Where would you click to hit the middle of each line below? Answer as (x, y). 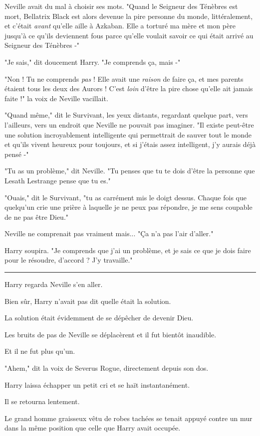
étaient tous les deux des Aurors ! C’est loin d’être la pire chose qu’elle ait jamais (129, 88)
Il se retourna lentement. (42, 401)
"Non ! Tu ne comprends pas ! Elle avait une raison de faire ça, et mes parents (124, 78)
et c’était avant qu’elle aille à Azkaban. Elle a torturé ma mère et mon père (120, 26)
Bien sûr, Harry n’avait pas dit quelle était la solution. (88, 301)
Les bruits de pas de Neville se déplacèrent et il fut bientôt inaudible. (111, 334)
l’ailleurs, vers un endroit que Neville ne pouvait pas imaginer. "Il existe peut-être (129, 124)
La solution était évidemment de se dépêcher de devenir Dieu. (99, 318)
